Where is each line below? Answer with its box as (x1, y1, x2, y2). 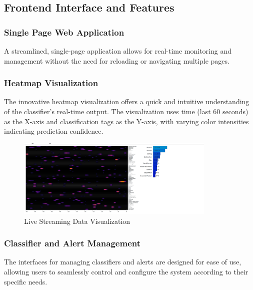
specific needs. (4, 276, 47, 286)
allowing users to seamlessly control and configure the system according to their (4, 266, 248, 276)
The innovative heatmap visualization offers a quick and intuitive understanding (4, 96, 249, 107)
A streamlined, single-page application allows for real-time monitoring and (4, 46, 232, 56)
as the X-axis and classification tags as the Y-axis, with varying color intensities (4, 116, 249, 126)
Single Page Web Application (4, 26, 124, 38)
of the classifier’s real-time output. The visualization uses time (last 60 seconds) (4, 106, 248, 116)
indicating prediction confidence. (4, 126, 103, 136)
